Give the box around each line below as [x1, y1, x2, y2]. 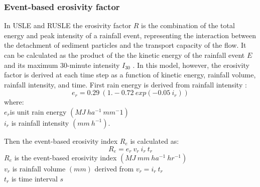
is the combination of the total [141, 20, 235, 31]
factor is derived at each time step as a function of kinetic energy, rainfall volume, [4, 69, 256, 80]
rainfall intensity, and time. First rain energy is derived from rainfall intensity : [4, 79, 247, 89]
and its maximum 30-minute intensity [4, 59, 120, 70]
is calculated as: [130, 135, 179, 146]
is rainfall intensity [11, 117, 69, 128]
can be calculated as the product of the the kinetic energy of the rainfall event [4, 50, 245, 60]
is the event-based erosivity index [14, 152, 117, 163]
